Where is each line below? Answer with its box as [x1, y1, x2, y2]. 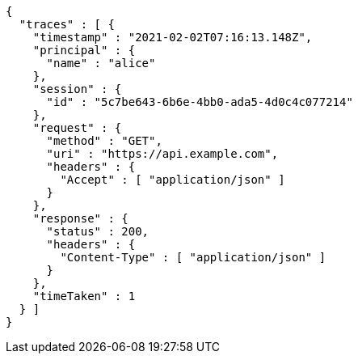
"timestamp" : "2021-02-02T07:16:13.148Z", [32, 31, 313, 44]
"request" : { [32, 121, 122, 134]
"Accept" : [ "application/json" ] [60, 173, 285, 186]
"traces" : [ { [19, 18, 115, 31]
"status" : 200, [46, 225, 150, 238]
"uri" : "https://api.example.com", [46, 147, 279, 160]
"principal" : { [32, 44, 136, 57]
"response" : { [32, 212, 128, 225]
